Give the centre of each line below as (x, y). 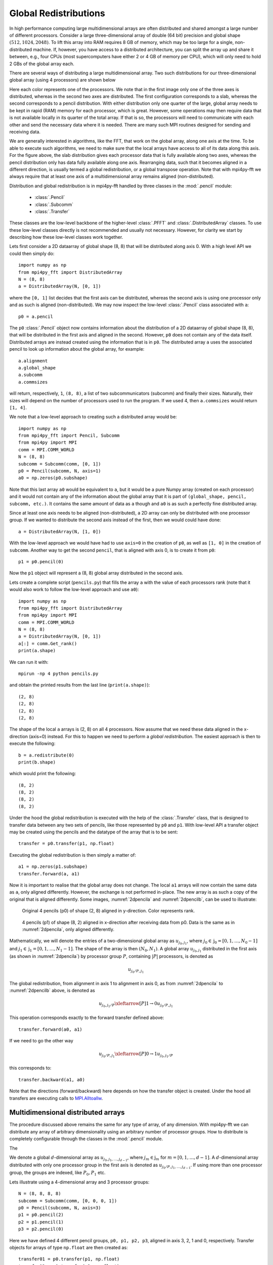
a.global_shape (37, 368)
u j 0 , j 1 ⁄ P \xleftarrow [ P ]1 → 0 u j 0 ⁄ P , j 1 (136, 1005)
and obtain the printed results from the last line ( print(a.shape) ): (80, 685)
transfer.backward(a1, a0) (52, 1080)
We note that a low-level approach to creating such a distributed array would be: (93, 417)
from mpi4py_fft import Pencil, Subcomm (69, 436)
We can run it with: (29, 662)
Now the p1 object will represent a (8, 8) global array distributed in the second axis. (96, 573)
